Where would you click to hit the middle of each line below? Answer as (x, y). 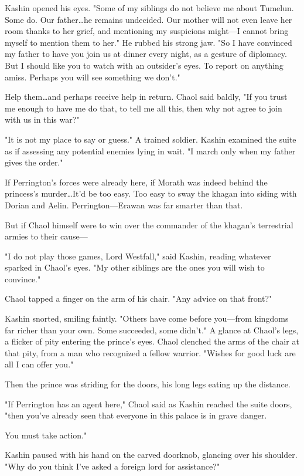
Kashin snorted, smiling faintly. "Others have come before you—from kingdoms (147, 318)
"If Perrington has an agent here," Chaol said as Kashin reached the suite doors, (148, 404)
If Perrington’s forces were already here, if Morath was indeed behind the (136, 182)
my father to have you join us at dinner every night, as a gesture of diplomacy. (146, 54)
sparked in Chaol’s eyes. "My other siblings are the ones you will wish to (135, 267)
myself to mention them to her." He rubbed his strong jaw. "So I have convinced (148, 42)
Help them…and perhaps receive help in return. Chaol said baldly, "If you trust (146, 97)
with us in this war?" (42, 119)
